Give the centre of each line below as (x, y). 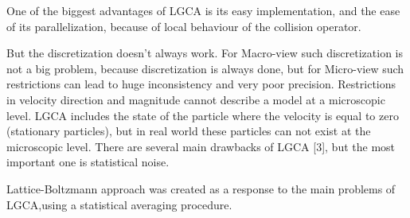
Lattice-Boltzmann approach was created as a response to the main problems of (201, 188)
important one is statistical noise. (88, 162)
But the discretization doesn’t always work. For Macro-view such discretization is (205, 53)
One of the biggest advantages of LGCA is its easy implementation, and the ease (203, 10)
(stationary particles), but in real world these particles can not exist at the (189, 131)
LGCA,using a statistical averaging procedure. (119, 204)
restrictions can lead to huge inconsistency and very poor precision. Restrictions (201, 84)
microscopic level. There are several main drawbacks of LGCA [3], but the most (201, 146)
